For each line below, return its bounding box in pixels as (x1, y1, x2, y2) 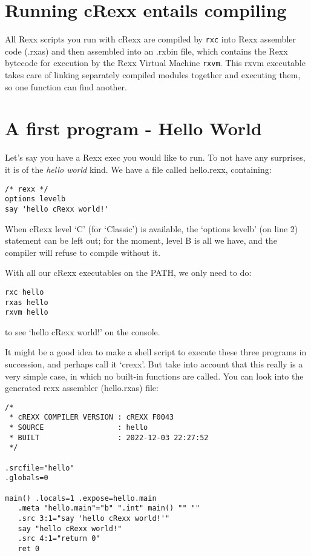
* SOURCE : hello (9, 423, 148, 432)
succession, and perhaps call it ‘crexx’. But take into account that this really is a (5, 358, 303, 370)
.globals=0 (5, 474, 48, 483)
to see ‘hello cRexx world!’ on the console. (5, 325, 160, 338)
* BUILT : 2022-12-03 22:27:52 (9, 433, 209, 442)
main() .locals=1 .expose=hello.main (5, 494, 157, 503)
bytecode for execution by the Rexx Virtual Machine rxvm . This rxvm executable (5, 56, 306, 69)
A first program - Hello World (5, 116, 262, 141)
